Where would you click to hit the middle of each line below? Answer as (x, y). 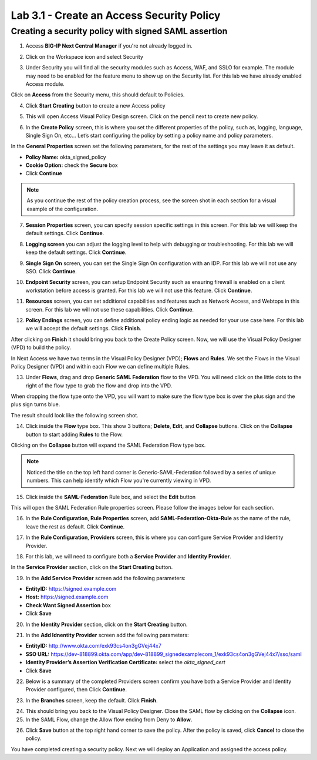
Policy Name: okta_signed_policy (66, 157)
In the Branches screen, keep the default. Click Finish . (92, 700)
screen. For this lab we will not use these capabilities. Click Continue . (109, 309)
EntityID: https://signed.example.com (71, 589)
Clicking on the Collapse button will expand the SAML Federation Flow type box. (108, 445)
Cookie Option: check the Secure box (72, 165)
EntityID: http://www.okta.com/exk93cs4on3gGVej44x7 (93, 646)
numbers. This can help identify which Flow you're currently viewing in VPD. (119, 481)
